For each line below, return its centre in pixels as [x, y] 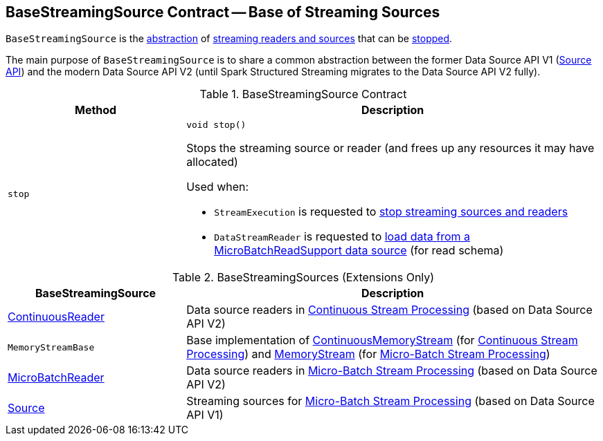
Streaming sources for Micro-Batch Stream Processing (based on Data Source [390, 401]
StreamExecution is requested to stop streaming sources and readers [391, 212]
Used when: [218, 187]
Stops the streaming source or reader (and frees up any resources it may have [390, 148]
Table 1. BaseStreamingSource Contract [303, 94]
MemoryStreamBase [51, 347]
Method [96, 110]
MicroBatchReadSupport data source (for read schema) [359, 251]
